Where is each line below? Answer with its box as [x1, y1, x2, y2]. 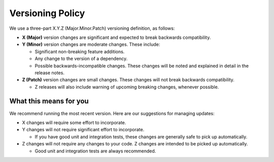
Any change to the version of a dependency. [35, 56, 128, 62]
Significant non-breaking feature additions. [35, 48, 125, 55]
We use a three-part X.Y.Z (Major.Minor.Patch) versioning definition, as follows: [9, 25, 175, 31]
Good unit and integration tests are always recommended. [35, 148, 156, 154]
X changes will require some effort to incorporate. [22, 119, 126, 126]
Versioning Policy [9, 8, 85, 19]
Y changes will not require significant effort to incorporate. [22, 127, 145, 133]
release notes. [35, 70, 64, 76]
